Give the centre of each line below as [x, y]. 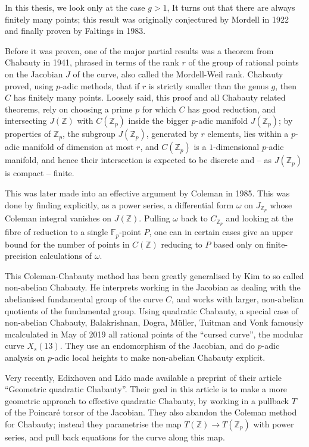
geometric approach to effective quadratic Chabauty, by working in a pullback [147, 400]
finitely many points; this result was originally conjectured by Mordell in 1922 [147, 19]
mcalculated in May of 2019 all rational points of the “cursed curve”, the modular [154, 334]
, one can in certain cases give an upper [221, 232]
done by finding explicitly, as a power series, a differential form [119, 204]
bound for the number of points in [67, 244]
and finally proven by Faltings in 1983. [75, 31]
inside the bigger [158, 121]
